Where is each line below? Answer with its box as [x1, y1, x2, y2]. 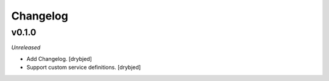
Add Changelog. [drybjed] [26, 55, 93, 62]
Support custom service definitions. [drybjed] [26, 64, 141, 71]
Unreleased [11, 44, 41, 51]
